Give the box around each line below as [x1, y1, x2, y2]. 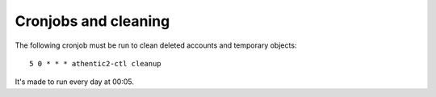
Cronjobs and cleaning [15, 12, 170, 30]
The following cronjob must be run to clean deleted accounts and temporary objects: [15, 40, 297, 50]
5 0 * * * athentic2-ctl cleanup [29, 59, 161, 68]
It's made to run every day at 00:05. [15, 77, 135, 86]
